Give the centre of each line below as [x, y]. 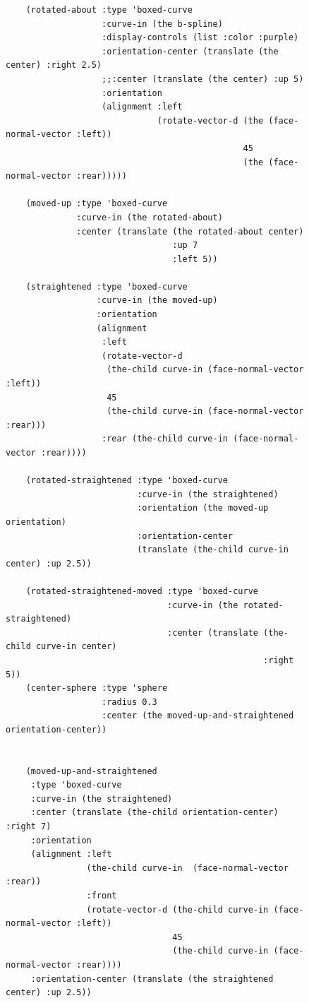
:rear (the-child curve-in [165, 439]
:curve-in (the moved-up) [157, 301]
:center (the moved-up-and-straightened [198, 716]
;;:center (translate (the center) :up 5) [203, 79]
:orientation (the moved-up [203, 508]
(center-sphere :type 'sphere [97, 688]
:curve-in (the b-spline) [162, 24]
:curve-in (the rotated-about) [150, 217]
